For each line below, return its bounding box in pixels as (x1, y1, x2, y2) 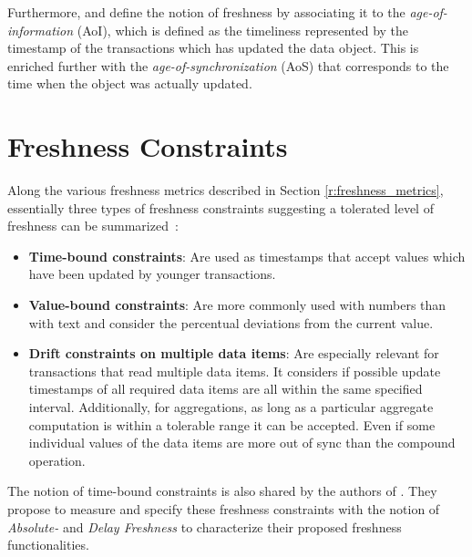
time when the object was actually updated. (7, 74, 252, 93)
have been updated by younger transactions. (28, 264, 276, 284)
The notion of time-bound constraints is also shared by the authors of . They (7, 481, 437, 500)
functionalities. (7, 535, 89, 554)
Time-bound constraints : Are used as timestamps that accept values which (28, 246, 466, 265)
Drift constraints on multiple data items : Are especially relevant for (28, 344, 439, 363)
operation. (28, 450, 86, 469)
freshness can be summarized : (7, 216, 179, 235)
